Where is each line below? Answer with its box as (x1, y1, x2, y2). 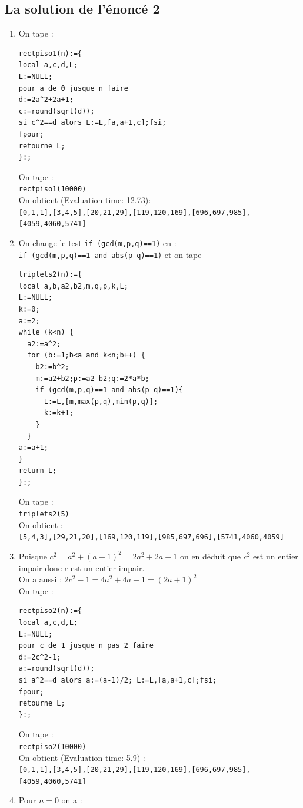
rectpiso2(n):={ (18, 607, 82, 615)
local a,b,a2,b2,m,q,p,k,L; (18, 282, 128, 290)
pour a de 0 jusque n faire (18, 84, 128, 92)
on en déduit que (179, 549, 241, 562)
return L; (18, 466, 57, 475)
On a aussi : (18, 573, 62, 585)
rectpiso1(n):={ (18, 49, 82, 58)
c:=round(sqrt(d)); (18, 107, 95, 115)
